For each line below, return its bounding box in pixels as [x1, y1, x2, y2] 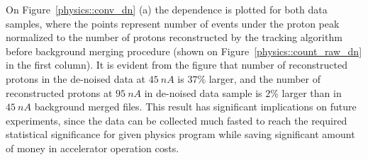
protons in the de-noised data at [6, 71, 145, 86]
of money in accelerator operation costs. [6, 140, 179, 155]
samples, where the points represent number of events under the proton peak [6, 16, 340, 30]
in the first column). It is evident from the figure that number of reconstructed [6, 57, 347, 72]
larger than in [281, 85, 342, 100]
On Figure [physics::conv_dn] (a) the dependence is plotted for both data [6, 2, 328, 16]
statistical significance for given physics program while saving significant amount [6, 127, 355, 142]
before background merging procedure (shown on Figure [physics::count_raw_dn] [6, 43, 362, 58]
